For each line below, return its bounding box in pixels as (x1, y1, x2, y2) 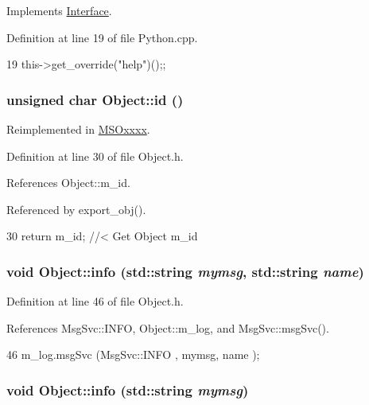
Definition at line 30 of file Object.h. (6, 147, 184, 164)
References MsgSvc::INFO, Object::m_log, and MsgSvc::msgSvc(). (6, 319, 329, 336)
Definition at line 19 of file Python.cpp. (6, 29, 198, 45)
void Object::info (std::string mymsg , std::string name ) (6, 261, 364, 281)
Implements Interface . (6, 2, 112, 18)
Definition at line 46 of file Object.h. (6, 293, 184, 310)
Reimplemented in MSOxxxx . (6, 121, 150, 137)
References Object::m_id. (6, 174, 130, 191)
